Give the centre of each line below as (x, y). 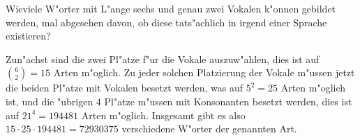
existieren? (28, 36)
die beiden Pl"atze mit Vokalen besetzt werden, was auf (125, 88)
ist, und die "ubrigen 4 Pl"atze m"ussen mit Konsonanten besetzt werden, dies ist (179, 101)
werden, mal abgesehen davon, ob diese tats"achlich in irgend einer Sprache (166, 22)
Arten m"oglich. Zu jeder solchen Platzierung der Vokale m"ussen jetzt (204, 72)
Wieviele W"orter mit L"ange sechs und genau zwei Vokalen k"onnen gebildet (171, 8)
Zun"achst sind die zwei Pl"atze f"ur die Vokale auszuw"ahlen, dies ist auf (163, 59)
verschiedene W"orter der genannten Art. (209, 129)
